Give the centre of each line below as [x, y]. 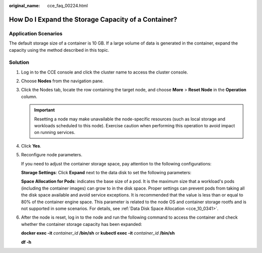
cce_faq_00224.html [68, 6]
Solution [19, 62]
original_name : [25, 6]
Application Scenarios [36, 33]
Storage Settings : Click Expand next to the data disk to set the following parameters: [106, 172]
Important [45, 110]
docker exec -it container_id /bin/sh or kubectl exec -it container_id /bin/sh [98, 233]
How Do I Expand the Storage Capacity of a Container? [93, 19]
